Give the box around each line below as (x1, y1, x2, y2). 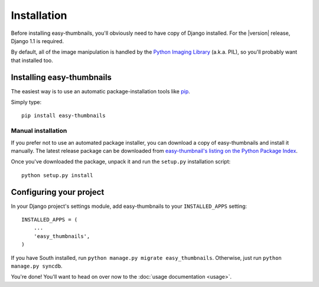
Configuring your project (11, 187, 105, 197)
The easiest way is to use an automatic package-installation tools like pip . (11, 87, 190, 94)
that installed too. (11, 57, 53, 64)
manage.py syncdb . (11, 262, 63, 269)
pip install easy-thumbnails (21, 112, 106, 119)
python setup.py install (21, 172, 93, 178)
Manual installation (11, 127, 67, 135)
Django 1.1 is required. (11, 37, 64, 44)
